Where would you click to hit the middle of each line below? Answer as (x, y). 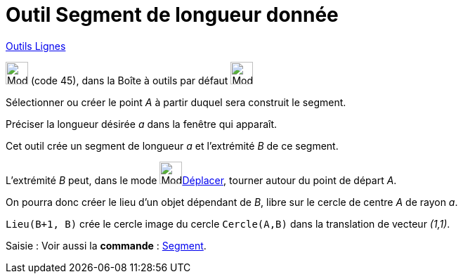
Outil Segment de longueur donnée (172, 15)
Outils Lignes (36, 46)
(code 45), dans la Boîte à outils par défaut (129, 80)
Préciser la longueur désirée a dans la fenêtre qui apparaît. (142, 124)
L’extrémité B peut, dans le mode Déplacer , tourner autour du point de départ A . (201, 180)
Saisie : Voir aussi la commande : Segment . (106, 245)
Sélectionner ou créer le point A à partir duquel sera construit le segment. (176, 102)
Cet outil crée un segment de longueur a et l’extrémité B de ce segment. (172, 145)
